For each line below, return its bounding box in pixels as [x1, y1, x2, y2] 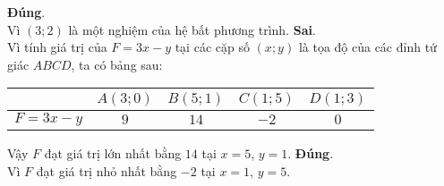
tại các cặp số [175, 38, 250, 56]
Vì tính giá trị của [7, 38, 107, 56]
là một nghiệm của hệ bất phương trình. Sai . [68, 20, 316, 38]
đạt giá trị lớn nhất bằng [44, 144, 182, 163]
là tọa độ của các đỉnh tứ [298, 38, 437, 56]
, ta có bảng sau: [71, 55, 163, 73]
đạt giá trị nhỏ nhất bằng [36, 161, 177, 180]
